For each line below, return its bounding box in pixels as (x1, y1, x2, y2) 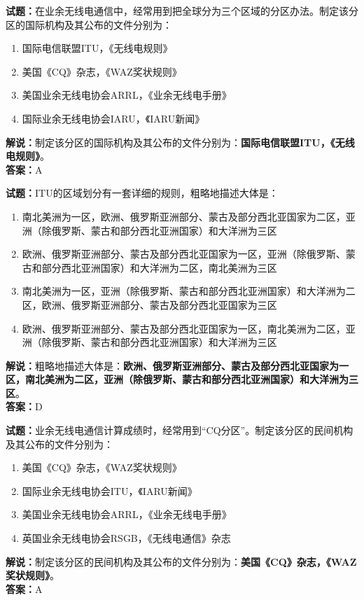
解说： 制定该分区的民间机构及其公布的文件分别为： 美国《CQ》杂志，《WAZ (6, 554, 357, 568)
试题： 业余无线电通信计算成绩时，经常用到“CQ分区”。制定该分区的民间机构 (6, 423, 353, 438)
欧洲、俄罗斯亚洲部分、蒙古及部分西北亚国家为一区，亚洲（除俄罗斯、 (22, 246, 346, 261)
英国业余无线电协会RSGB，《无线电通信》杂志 (22, 531, 231, 545)
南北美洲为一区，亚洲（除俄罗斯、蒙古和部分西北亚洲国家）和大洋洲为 (22, 284, 346, 298)
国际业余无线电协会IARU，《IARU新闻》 (22, 111, 205, 125)
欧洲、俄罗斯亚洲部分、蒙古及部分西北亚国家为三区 (41, 297, 277, 312)
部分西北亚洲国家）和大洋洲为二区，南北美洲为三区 (41, 260, 277, 274)
